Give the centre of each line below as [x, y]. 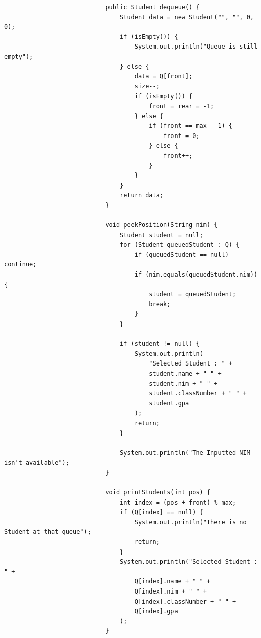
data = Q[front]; [163, 77]
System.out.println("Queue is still [196, 47]
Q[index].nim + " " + [170, 592]
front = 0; [182, 136]
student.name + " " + [185, 373]
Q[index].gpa [156, 611]
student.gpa [169, 403]
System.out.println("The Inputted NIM [185, 453]
